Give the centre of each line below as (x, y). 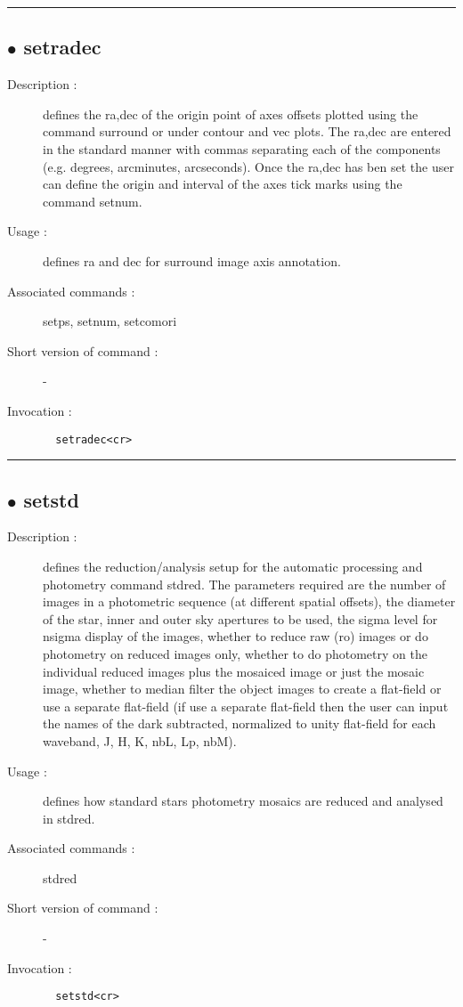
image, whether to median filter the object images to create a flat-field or (242, 689)
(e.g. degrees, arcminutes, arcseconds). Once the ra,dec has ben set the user (248, 166)
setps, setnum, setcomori (110, 321)
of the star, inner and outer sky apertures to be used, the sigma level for (240, 618)
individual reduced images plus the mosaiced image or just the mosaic (234, 671)
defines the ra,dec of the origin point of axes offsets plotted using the (231, 114)
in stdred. (69, 818)
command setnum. (93, 201)
